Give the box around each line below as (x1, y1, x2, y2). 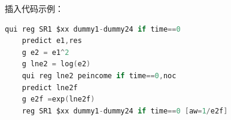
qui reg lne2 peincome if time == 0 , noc (22, 71, 177, 80)
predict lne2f (22, 83, 78, 92)
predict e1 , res (22, 36, 82, 45)
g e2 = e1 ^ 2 (22, 48, 69, 57)
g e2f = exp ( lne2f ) (22, 95, 95, 104)
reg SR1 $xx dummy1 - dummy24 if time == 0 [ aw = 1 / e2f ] (22, 106, 228, 115)
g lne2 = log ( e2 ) (22, 60, 91, 69)
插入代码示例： (5, 2, 63, 14)
